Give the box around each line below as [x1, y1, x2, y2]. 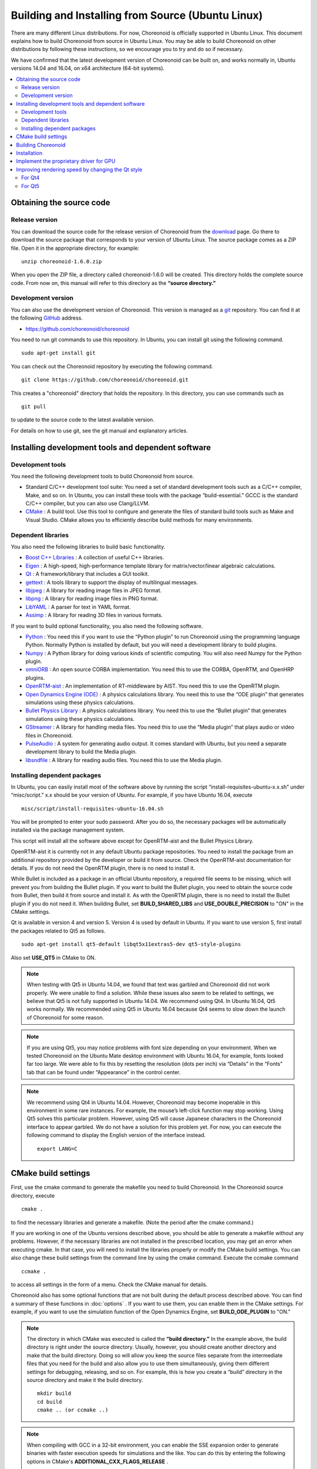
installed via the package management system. [11, 826, 125, 834]
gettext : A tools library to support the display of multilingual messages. [25, 579, 198, 586]
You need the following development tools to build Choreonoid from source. [11, 472, 194, 479]
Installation [16, 150, 43, 157]
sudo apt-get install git [21, 350, 96, 357]
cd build [37, 1398, 62, 1405]
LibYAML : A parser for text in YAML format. [25, 603, 131, 611]
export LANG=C [37, 1145, 77, 1152]
